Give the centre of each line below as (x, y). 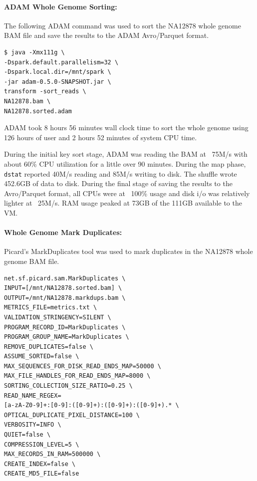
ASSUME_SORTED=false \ (42, 357)
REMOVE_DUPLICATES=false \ (49, 347)
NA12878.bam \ (27, 101)
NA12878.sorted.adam (38, 111)
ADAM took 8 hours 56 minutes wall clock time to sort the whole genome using (126, 127)
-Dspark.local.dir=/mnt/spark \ (58, 72)
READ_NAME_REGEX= (33, 395)
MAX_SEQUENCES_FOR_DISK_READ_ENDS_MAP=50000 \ (83, 366)
